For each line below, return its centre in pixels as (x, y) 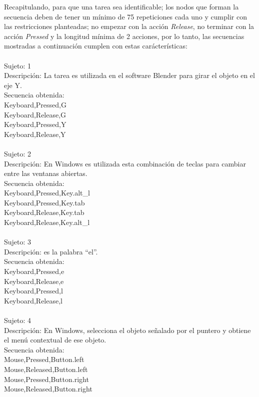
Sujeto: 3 (18, 242)
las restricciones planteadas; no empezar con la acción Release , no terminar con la (129, 26)
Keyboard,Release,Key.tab (44, 212)
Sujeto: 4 (18, 320)
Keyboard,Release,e (34, 281)
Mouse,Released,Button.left (46, 369)
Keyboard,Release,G (35, 114)
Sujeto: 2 (18, 153)
